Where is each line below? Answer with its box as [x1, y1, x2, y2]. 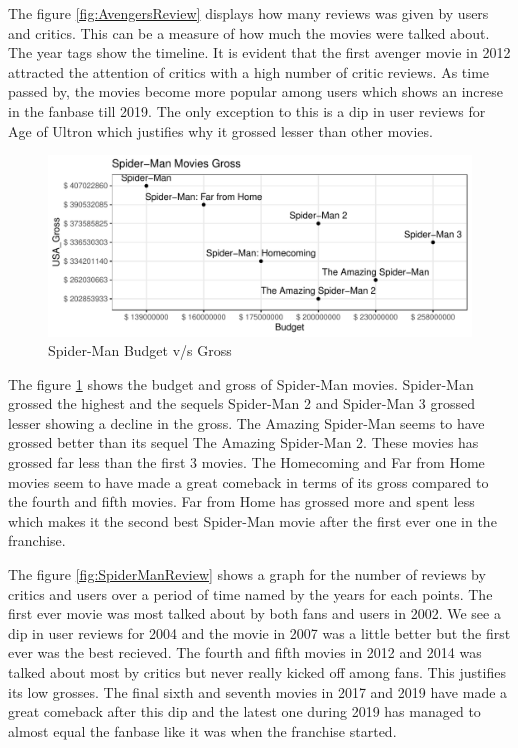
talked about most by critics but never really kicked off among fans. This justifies [8, 662, 506, 683]
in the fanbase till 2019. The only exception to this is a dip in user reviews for [8, 100, 486, 121]
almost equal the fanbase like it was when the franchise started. [8, 720, 397, 741]
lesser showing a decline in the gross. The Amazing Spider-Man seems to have [8, 412, 485, 433]
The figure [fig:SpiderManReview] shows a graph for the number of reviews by [8, 564, 486, 585]
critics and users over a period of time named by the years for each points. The [8, 583, 493, 604]
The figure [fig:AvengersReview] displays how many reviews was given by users [8, 3, 489, 23]
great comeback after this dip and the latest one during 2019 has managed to [8, 701, 481, 722]
